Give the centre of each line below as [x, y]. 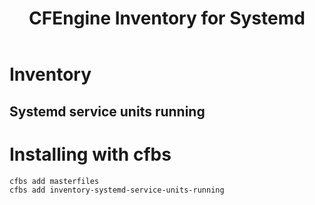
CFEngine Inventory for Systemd [167, 18]
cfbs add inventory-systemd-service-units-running [117, 190]
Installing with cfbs [90, 154]
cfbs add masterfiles [54, 181]
